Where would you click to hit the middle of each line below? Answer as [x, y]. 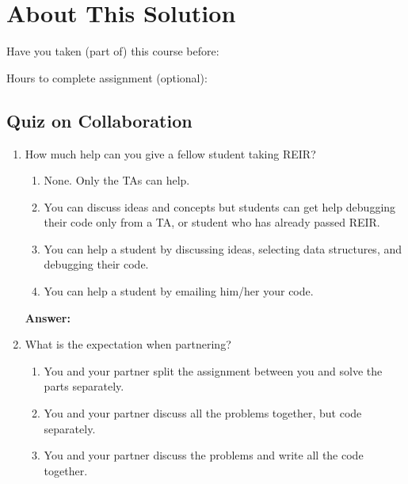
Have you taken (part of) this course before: [113, 51]
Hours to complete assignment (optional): [107, 77]
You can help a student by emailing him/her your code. [179, 291]
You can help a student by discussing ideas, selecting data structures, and [223, 248]
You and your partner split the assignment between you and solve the [213, 370]
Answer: [48, 317]
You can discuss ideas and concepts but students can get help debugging [220, 206]
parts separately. [84, 386]
